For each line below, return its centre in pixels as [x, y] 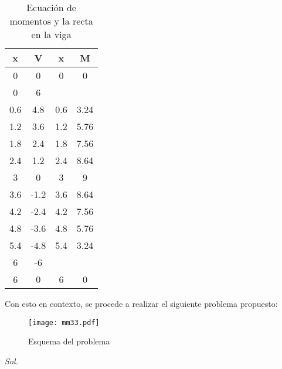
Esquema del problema [69, 341]
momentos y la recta [51, 21]
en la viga [51, 34]
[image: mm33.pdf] [64, 322]
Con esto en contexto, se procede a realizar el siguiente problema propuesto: [141, 303]
